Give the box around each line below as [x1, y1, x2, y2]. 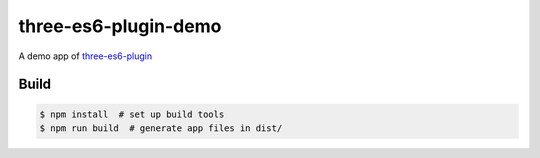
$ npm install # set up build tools [39, 108, 225, 120]
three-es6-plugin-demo [18, 15, 222, 37]
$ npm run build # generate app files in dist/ [39, 122, 283, 134]
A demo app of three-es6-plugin [18, 50, 153, 62]
